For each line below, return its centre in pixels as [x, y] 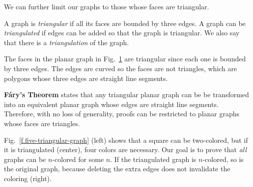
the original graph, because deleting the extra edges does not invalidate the [117, 169]
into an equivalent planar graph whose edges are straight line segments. [111, 104]
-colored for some [78, 159]
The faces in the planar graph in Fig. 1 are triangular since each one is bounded [125, 59]
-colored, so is [223, 159]
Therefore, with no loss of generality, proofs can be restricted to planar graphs [122, 114]
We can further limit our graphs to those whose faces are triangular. [107, 6]
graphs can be [25, 159]
